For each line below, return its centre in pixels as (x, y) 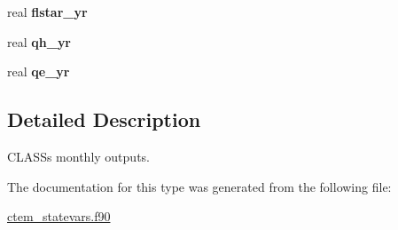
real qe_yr (39, 71)
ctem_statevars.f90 (59, 216)
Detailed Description (104, 119)
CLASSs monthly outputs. (78, 156)
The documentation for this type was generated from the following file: (199, 186)
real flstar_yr (47, 12)
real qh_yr (39, 41)
